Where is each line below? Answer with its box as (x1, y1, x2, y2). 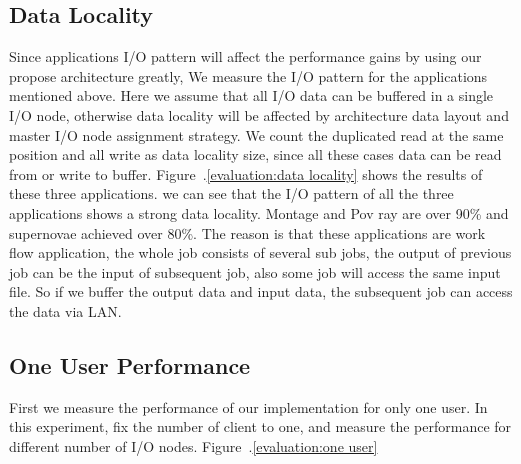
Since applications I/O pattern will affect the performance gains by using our (9, 46, 482, 67)
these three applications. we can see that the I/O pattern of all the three (9, 183, 454, 204)
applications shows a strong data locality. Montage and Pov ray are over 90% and (9, 202, 509, 223)
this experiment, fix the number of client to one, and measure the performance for (9, 416, 512, 437)
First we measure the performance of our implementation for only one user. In (9, 396, 488, 417)
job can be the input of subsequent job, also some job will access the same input (9, 261, 501, 282)
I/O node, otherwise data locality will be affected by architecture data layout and (9, 104, 509, 125)
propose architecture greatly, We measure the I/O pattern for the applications (9, 65, 488, 86)
